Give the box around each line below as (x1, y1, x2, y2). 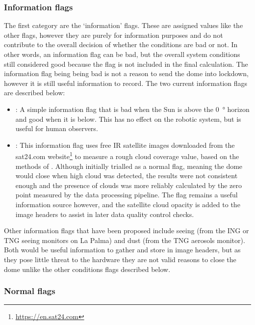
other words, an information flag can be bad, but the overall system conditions (4, 49, 240, 59)
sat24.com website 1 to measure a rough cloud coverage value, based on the (15, 150, 239, 161)
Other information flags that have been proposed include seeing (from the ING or (4, 225, 249, 236)
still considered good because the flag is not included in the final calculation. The (4, 58, 248, 69)
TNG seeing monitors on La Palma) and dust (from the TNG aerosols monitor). (4, 235, 245, 245)
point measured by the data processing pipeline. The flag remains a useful (15, 190, 238, 200)
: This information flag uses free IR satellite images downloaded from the (15, 139, 235, 150)
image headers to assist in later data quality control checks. (15, 209, 194, 219)
